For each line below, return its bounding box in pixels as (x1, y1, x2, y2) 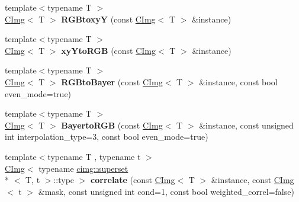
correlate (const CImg (91, 174, 175, 186)
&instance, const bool (199, 75, 278, 88)
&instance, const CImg (211, 174, 294, 186)
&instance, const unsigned (199, 118, 294, 131)
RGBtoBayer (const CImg (61, 75, 163, 88)
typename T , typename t (47, 150, 141, 162)
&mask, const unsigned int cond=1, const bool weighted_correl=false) (38, 185, 294, 197)
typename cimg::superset (38, 162, 128, 174)
